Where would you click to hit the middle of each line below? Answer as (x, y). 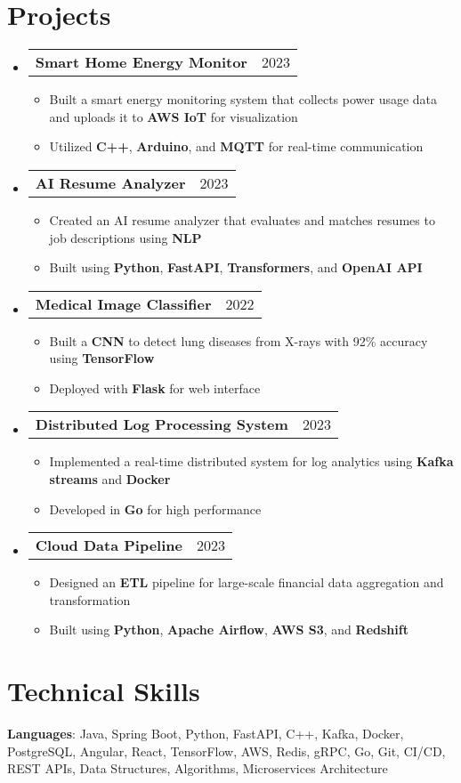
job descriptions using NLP (125, 237)
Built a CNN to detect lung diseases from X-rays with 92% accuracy (239, 340)
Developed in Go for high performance (155, 509)
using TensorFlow (102, 358)
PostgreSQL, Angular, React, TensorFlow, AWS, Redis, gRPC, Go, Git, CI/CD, (226, 751)
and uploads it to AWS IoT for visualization (174, 116)
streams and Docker (110, 479)
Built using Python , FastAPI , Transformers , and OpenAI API (236, 267)
